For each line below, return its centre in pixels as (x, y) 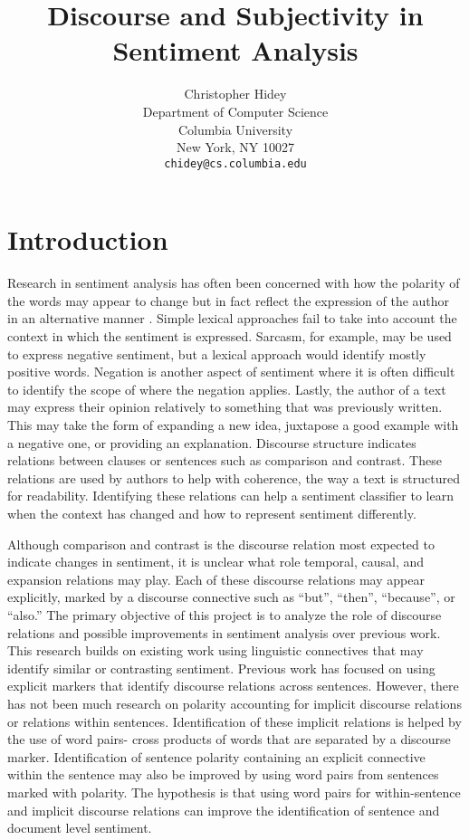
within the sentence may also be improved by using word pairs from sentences (223, 774)
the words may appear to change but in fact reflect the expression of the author (229, 300)
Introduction (88, 239)
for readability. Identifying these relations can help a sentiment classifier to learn (230, 496)
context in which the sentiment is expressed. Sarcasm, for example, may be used (230, 336)
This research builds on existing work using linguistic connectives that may (215, 650)
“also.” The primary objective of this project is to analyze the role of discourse (225, 614)
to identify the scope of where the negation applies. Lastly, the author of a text (227, 389)
